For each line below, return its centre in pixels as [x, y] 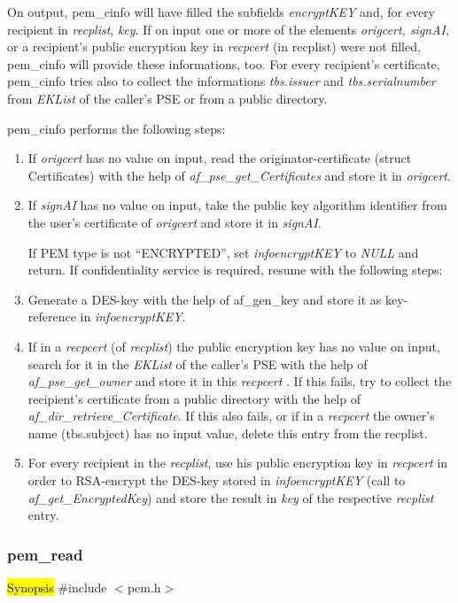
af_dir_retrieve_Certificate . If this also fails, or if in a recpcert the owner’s [231, 416]
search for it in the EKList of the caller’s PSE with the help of [198, 363]
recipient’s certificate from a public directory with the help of [194, 398]
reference [52, 317]
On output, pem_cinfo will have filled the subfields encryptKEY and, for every [221, 12]
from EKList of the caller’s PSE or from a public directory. [167, 98]
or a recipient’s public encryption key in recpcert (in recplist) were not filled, [214, 46]
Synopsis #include [57, 588]
